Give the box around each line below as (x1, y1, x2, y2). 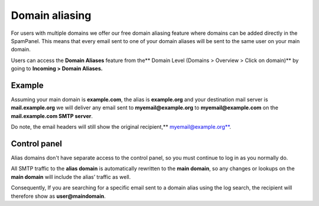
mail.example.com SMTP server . (11, 112, 93, 119)
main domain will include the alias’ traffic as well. (11, 173, 131, 180)
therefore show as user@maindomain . (11, 192, 106, 200)
